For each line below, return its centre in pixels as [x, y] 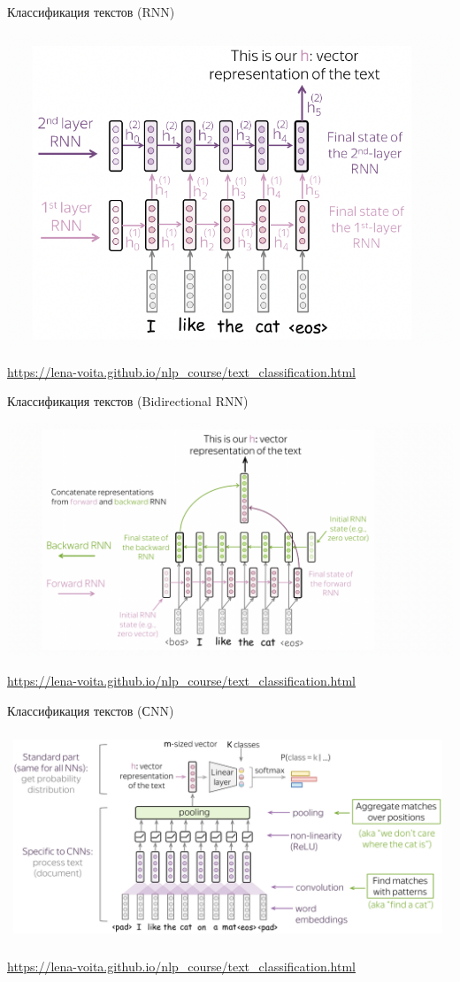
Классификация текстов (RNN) [91, 12]
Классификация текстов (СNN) [91, 710]
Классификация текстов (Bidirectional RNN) [128, 401]
